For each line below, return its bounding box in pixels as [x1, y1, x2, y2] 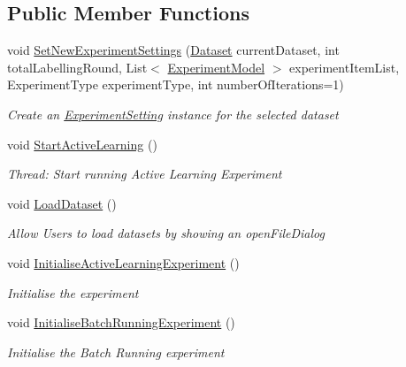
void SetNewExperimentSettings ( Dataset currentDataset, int [7, 41, 340, 59]
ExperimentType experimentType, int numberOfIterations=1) [7, 75, 344, 94]
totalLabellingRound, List [7, 57, 148, 76]
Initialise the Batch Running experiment [7, 342, 225, 361]
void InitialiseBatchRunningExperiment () [7, 313, 235, 332]
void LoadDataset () [7, 194, 117, 212]
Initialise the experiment [7, 283, 139, 302]
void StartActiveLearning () [7, 134, 157, 153]
